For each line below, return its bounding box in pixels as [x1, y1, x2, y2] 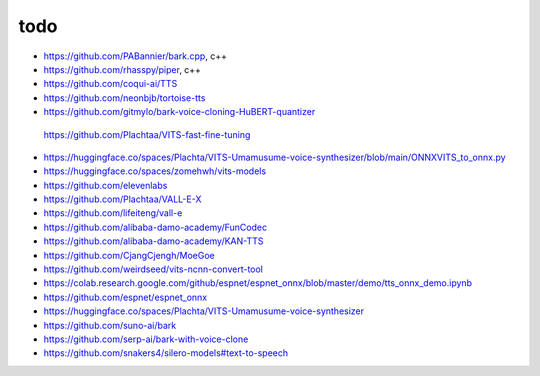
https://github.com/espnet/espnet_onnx [43, 291, 208, 303]
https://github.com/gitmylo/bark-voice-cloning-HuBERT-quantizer [43, 106, 316, 118]
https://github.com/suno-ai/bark [43, 319, 177, 331]
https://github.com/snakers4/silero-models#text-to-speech [43, 347, 289, 359]
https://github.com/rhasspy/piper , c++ [43, 63, 202, 75]
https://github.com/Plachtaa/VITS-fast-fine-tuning [43, 128, 251, 140]
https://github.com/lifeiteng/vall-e [43, 207, 183, 219]
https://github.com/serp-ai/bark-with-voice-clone [43, 333, 249, 345]
